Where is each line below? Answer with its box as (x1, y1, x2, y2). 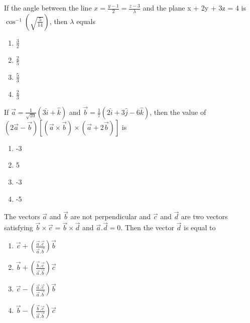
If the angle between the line (4, 3, 92, 13)
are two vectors (181, 211, 228, 222)
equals (76, 16, 95, 26)
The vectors (4, 211, 40, 222)
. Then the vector (120, 222, 174, 233)
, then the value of (150, 106, 206, 117)
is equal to (184, 222, 216, 233)
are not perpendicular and (70, 211, 151, 222)
